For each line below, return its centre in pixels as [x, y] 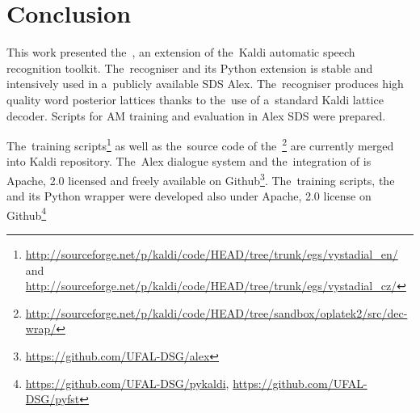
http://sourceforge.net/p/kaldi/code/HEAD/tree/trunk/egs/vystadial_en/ [212, 254]
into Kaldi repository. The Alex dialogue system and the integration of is [189, 161]
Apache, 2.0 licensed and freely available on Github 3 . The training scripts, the [201, 179]
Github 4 [27, 213]
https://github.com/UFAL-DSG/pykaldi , [127, 383]
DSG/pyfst [52, 399]
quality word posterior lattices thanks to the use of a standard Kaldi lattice [195, 99]
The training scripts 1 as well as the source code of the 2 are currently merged [200, 144]
